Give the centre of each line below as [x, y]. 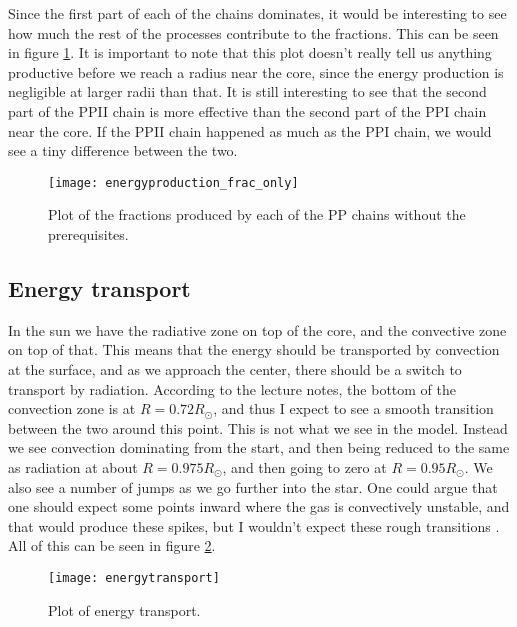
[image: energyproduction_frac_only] [173, 182]
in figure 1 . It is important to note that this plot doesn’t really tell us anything [250, 52]
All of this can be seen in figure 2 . [112, 545]
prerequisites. [88, 234]
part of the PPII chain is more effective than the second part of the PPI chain [247, 110]
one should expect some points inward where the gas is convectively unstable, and [259, 506]
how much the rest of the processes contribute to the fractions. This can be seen [253, 32]
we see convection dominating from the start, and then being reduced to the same [259, 447]
